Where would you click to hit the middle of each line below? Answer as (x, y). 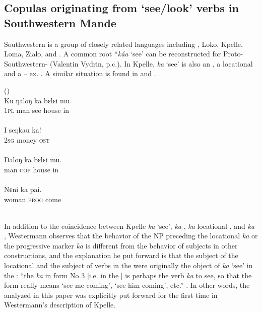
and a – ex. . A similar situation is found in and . (80, 73)
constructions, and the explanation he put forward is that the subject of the (121, 255)
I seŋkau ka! (23, 130)
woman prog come (33, 199)
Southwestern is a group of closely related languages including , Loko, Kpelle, (123, 44)
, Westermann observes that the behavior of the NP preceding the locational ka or (131, 236)
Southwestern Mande (60, 22)
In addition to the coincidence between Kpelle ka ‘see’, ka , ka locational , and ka (129, 226)
